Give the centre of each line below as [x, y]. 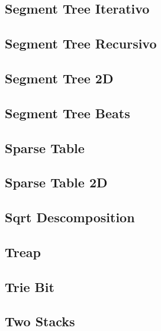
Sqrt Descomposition [70, 217]
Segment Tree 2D [59, 78]
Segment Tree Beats [67, 113]
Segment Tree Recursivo [81, 43]
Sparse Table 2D [56, 182]
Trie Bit [30, 286]
